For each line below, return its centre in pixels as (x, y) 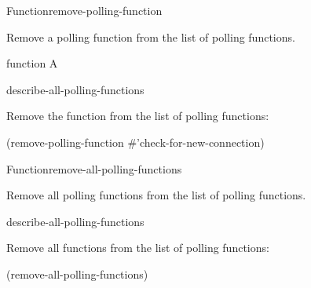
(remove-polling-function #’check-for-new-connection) (135, 142)
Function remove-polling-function (84, 10)
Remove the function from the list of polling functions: (138, 116)
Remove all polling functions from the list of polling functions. (156, 195)
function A (32, 63)
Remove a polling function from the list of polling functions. (151, 36)
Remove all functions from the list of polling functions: (138, 248)
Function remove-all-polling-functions (94, 168)
